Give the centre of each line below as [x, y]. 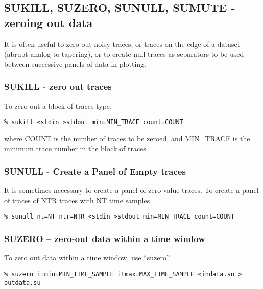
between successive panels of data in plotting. [75, 64]
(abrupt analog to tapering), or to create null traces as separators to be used [124, 54]
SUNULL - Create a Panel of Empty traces [95, 171]
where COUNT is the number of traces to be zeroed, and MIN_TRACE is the [127, 138]
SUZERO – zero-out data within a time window [105, 239]
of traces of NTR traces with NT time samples [77, 200]
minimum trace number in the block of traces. [76, 148]
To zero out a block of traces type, [58, 105]
